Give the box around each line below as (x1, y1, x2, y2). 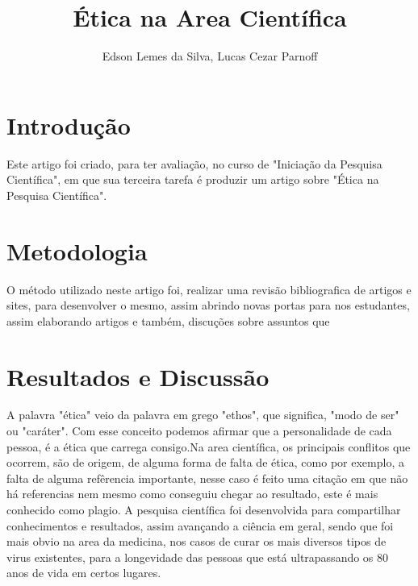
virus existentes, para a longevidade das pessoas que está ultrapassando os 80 (6, 548, 389, 565)
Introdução (6, 108, 131, 141)
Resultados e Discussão (6, 359, 270, 393)
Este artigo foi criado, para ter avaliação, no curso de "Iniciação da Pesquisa (6, 155, 382, 172)
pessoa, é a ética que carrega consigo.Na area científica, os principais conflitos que (6, 438, 411, 455)
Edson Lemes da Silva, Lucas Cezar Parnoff (102, 48, 318, 64)
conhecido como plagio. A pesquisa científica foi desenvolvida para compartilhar (6, 501, 401, 518)
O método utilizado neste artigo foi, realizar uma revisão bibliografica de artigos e (6, 281, 412, 297)
